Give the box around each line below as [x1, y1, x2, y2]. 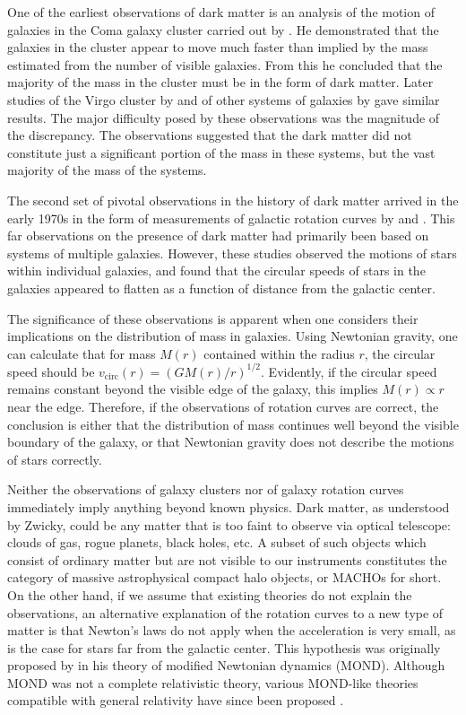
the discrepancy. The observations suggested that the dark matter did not [7, 126, 412, 144]
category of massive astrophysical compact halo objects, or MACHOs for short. [7, 568, 442, 587]
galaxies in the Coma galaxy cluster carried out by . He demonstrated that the [7, 20, 439, 39]
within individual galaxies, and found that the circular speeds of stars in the [7, 261, 426, 280]
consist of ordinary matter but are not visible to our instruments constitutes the [7, 550, 447, 569]
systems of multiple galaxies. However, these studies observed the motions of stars [7, 243, 457, 262]
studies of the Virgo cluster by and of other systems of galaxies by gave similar [7, 90, 440, 109]
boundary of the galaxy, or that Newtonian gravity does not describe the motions [7, 432, 454, 451]
